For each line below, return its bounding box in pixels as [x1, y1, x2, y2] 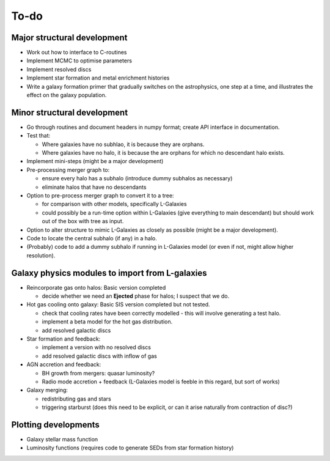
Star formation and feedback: [26, 335, 101, 342]
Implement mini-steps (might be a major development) [26, 158, 164, 165]
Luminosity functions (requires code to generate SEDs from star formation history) [26, 444, 234, 452]
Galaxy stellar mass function [26, 436, 98, 443]
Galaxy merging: [26, 386, 68, 394]
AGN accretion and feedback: [26, 361, 101, 368]
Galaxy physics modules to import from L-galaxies [11, 268, 207, 278]
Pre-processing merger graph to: [26, 166, 110, 174]
